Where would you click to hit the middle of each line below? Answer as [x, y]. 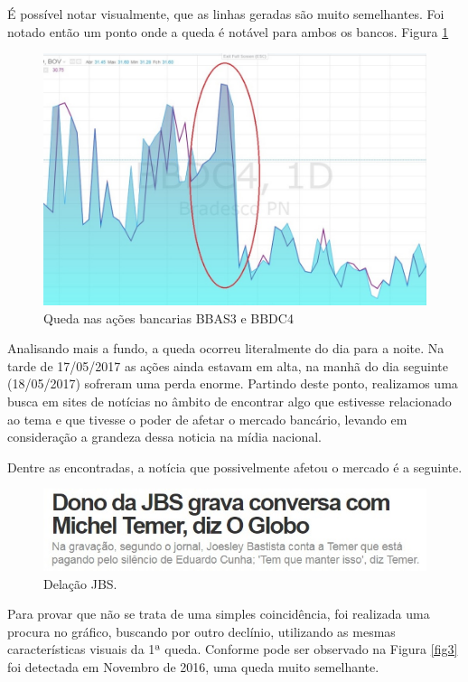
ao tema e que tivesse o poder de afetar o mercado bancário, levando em [207, 419]
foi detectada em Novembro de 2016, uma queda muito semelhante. [193, 666]
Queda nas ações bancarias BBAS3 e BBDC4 [168, 318]
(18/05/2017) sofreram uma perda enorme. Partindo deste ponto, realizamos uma [233, 383]
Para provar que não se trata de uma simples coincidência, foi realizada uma [219, 614]
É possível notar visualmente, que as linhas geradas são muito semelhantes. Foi [226, 14]
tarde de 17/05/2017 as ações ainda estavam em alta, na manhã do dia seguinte [228, 365]
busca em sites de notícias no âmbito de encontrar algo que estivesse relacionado [229, 402]
